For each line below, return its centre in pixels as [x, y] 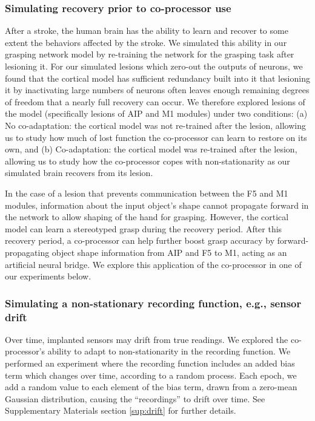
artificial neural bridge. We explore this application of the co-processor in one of [153, 264]
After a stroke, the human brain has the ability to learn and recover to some [147, 31]
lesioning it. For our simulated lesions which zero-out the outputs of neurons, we [154, 66]
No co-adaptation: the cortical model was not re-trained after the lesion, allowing [155, 125]
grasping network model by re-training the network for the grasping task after [150, 54]
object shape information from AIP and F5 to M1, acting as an [169, 252]
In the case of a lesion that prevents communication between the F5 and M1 [147, 193]
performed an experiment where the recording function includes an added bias [150, 363]
